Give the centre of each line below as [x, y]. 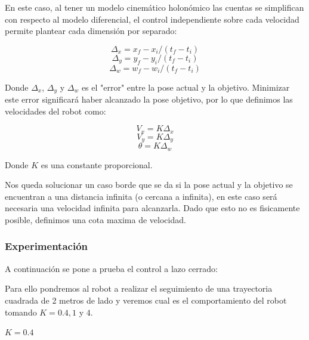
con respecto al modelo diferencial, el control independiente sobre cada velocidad [152, 19]
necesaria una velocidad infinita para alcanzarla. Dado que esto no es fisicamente [152, 208]
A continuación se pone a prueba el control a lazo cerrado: [111, 268]
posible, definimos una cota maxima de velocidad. [95, 219]
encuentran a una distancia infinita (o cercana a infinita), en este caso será [141, 196]
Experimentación [46, 246]
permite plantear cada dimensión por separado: [91, 31]
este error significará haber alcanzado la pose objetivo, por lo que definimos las [149, 99]
